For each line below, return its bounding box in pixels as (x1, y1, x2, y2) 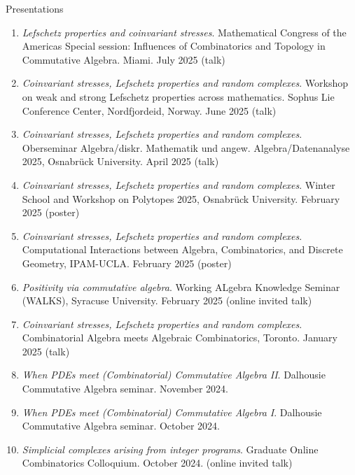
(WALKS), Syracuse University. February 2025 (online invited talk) (22, 293, 312, 308)
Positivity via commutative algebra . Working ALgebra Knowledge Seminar (22, 279, 340, 294)
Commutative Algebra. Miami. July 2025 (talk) (22, 52, 225, 66)
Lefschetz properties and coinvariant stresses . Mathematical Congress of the (22, 24, 347, 39)
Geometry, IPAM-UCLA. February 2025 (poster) (22, 255, 232, 270)
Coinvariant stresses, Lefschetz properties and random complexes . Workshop (22, 76, 349, 90)
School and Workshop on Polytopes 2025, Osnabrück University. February (22, 191, 340, 206)
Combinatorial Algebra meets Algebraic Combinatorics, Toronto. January (22, 330, 337, 345)
